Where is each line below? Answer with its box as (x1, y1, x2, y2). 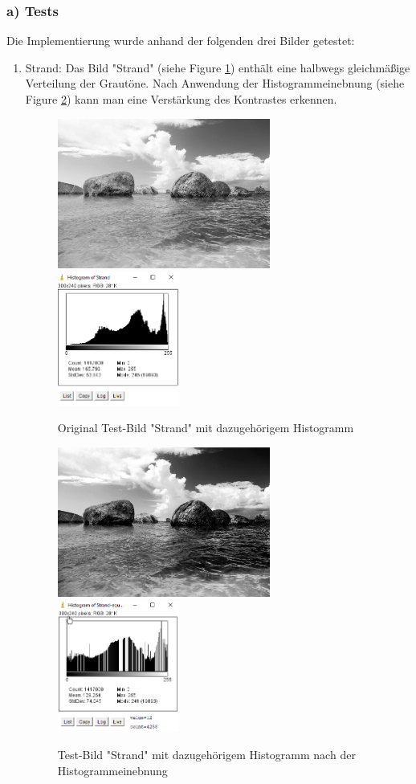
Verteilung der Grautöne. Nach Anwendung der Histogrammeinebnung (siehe (25, 75, 405, 92)
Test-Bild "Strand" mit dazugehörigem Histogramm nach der (57, 746, 356, 763)
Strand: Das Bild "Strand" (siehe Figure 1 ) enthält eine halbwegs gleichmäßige (25, 59, 410, 76)
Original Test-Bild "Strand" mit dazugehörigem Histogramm (57, 419, 354, 436)
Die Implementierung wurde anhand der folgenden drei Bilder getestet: (6, 32, 355, 49)
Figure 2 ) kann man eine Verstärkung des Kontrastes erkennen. (25, 91, 337, 107)
